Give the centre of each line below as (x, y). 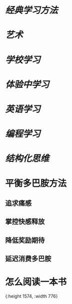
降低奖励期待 (25, 240)
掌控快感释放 (25, 222)
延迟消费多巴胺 (28, 259)
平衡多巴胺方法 (36, 183)
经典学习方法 (32, 10)
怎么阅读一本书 (36, 282)
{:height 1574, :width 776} (31, 296)
